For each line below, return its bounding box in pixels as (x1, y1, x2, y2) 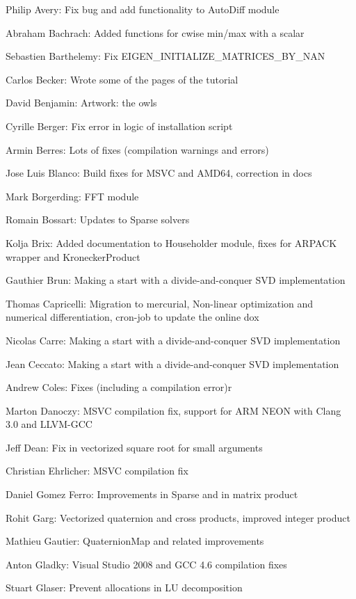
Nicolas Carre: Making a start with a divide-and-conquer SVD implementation (6, 333, 341, 347)
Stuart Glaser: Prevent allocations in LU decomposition (6, 580, 243, 595)
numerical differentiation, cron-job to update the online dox (6, 310, 259, 324)
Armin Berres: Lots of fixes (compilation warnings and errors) (6, 142, 269, 157)
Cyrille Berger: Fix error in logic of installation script (6, 118, 233, 133)
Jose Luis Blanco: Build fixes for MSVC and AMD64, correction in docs (6, 166, 312, 180)
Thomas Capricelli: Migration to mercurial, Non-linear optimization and (6, 296, 314, 310)
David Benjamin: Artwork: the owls (6, 95, 157, 110)
